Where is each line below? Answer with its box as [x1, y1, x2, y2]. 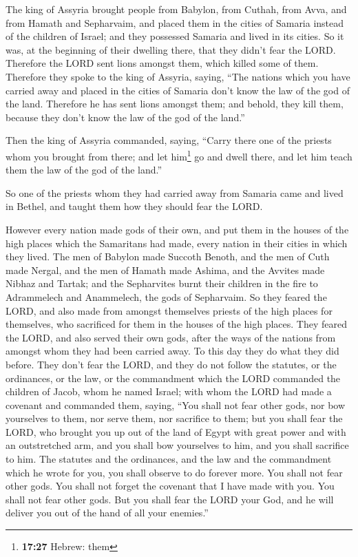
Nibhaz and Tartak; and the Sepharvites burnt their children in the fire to [6, 276, 318, 291]
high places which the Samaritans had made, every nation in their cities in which [6, 235, 348, 250]
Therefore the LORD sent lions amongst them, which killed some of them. [6, 56, 319, 70]
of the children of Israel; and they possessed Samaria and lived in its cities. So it [6, 29, 344, 43]
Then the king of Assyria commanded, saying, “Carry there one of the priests [6, 133, 332, 147]
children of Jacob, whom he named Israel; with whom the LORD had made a [6, 384, 332, 399]
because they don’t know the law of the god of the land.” [6, 109, 245, 124]
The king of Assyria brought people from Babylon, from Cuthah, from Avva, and [6, 2, 347, 16]
